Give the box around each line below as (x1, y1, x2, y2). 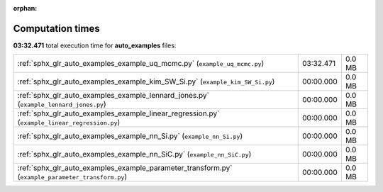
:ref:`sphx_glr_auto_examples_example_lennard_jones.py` (17, 91, 209, 101)
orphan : (13, 4, 38, 12)
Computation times (13, 22, 100, 35)
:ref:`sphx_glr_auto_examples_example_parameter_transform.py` (17, 163, 233, 173)
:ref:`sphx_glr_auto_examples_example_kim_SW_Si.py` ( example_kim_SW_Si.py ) (17, 77, 275, 86)
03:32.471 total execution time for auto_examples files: (13, 41, 177, 50)
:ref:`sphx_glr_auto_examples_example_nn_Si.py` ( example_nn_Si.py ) (17, 131, 243, 141)
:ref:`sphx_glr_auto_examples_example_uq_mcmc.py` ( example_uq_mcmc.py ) (17, 59, 265, 69)
